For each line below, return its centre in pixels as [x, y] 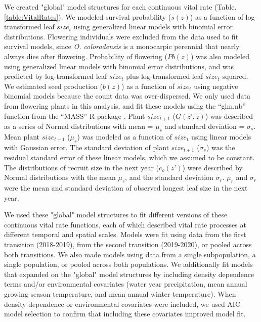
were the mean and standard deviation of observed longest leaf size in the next [126, 188]
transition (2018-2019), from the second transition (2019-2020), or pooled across [128, 244]
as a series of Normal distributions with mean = [79, 126]
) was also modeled [220, 56]
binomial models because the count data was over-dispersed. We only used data [127, 96]
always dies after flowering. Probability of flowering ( [86, 56]
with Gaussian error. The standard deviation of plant [87, 147]
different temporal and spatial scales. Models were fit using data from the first [125, 234]
